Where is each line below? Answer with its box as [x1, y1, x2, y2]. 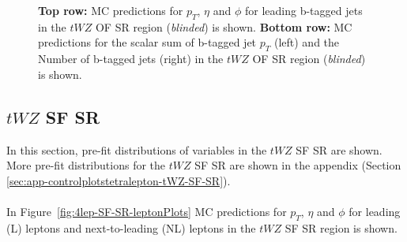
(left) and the [273, 34, 340, 50]
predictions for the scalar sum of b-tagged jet [38, 34, 257, 50]
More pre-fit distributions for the [6, 157, 166, 173]
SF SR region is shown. [285, 219, 398, 236]
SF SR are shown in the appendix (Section [194, 157, 401, 173]
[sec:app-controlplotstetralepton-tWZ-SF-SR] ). [6, 172, 231, 188]
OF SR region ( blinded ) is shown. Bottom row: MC [95, 18, 352, 35]
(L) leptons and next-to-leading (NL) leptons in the [6, 219, 256, 236]
